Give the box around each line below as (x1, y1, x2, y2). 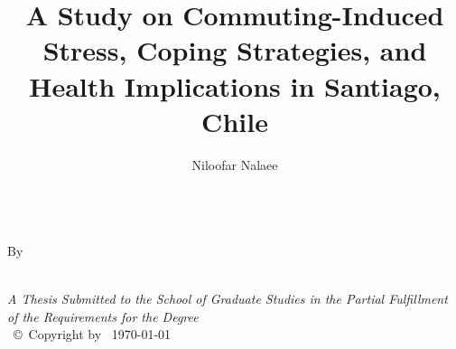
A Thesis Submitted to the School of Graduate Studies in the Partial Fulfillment (7, 289, 448, 308)
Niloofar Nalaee (191, 155, 278, 174)
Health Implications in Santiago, (29, 67, 441, 104)
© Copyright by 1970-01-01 (13, 325, 172, 344)
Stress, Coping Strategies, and (42, 32, 427, 69)
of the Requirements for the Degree (7, 307, 199, 325)
